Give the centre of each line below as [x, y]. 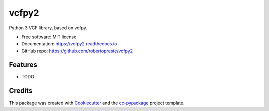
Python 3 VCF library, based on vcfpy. [48, 28]
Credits [21, 91]
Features [23, 65]
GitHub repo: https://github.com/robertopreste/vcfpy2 [77, 51]
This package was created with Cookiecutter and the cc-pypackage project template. [97, 103]
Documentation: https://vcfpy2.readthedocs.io [69, 44]
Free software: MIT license [49, 37]
